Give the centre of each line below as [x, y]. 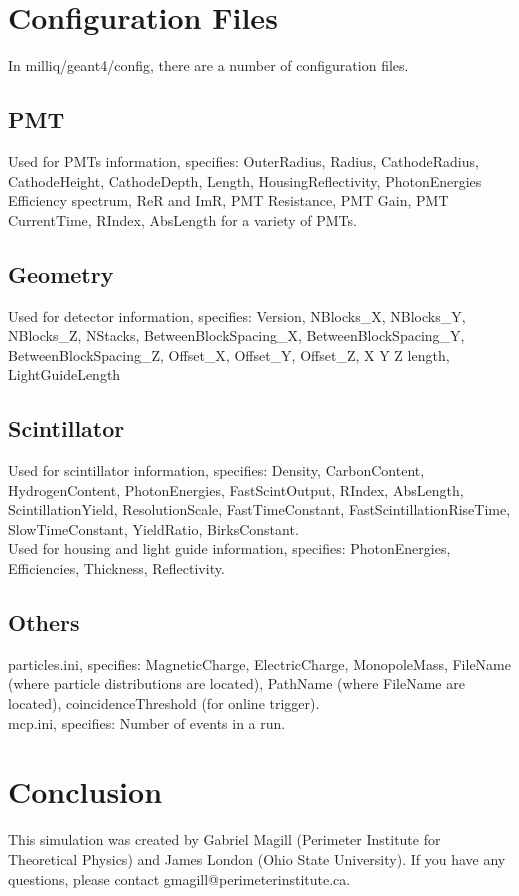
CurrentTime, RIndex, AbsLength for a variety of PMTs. [182, 219]
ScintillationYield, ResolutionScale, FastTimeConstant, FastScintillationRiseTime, [259, 509]
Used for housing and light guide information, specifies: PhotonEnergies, [229, 548]
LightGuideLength [64, 374]
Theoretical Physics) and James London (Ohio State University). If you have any [257, 858]
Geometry [61, 273]
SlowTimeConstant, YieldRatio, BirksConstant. [153, 528]
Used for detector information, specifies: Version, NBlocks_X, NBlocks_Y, [237, 315]
